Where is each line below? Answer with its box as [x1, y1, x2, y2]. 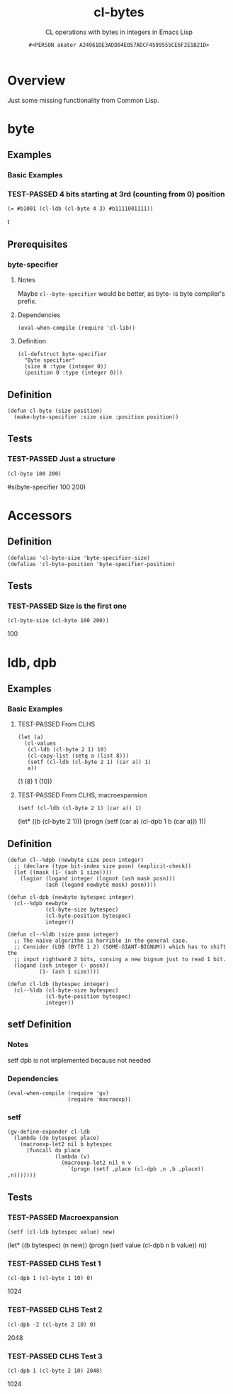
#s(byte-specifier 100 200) [7, 482, 86, 491]
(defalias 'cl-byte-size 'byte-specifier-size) [7, 554, 151, 561]
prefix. [17, 297, 37, 306]
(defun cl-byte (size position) [7, 407, 103, 414]
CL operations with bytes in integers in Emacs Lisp [45, 28, 193, 36]
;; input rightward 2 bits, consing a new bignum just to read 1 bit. [13, 956, 227, 963]
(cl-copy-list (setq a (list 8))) [27, 753, 130, 760]
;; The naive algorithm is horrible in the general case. [13, 937, 189, 944]
